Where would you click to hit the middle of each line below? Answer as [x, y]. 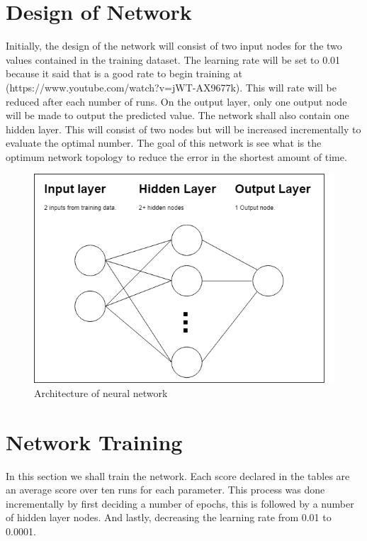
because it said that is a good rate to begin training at [124, 73]
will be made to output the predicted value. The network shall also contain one [177, 115]
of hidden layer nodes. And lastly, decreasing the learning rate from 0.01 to [169, 517]
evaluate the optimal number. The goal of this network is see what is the [164, 143]
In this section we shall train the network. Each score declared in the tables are [178, 475]
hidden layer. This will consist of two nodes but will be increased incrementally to [183, 129]
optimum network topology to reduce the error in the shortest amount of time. [176, 156]
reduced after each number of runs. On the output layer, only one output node [176, 101]
